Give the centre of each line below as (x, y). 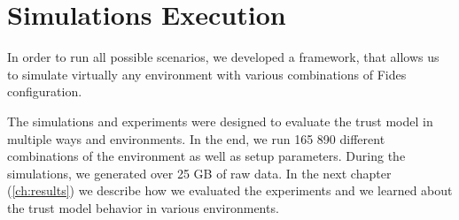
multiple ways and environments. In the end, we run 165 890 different (196, 138)
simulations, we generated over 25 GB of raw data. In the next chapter (199, 173)
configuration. (45, 91)
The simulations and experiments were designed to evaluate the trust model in (220, 121)
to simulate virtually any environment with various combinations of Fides (207, 74)
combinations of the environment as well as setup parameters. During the (206, 156)
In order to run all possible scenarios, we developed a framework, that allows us (223, 57)
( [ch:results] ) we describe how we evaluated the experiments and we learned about (230, 190)
